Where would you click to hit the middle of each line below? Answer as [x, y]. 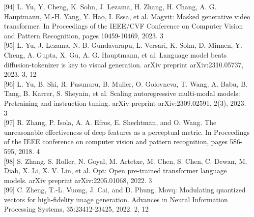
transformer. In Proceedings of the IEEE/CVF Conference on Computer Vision [124, 26]
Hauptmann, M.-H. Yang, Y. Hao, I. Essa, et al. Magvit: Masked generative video [127, 16]
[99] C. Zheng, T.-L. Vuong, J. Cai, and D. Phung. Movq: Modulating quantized [125, 190]
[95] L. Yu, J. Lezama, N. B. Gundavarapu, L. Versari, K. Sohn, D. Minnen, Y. [123, 45]
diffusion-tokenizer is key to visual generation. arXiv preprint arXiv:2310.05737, [124, 64]
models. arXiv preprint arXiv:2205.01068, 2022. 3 [78, 180]
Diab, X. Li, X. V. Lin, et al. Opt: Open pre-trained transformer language [115, 170]
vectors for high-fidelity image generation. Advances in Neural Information [116, 199]
